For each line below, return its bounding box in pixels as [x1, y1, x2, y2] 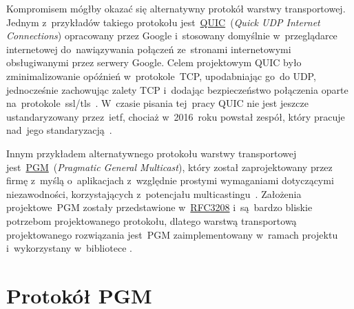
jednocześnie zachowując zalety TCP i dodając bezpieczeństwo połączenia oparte [6, 82, 348, 97]
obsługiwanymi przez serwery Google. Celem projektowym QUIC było [6, 55, 302, 70]
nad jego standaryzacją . [6, 123, 112, 137]
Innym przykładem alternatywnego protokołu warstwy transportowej [6, 146, 297, 160]
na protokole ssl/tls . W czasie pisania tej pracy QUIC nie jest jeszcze [6, 96, 309, 110]
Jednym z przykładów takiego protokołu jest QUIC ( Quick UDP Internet [6, 14, 320, 29]
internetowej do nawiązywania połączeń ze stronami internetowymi [6, 41, 291, 56]
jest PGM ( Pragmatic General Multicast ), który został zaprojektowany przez [6, 159, 333, 174]
